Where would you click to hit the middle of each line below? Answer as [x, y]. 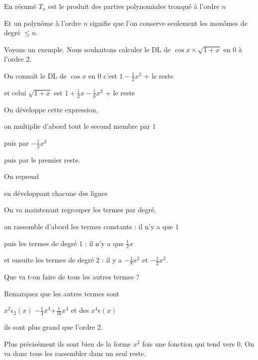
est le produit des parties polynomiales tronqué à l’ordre [134, 6]
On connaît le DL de [35, 75]
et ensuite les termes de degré [49, 260]
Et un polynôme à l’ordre [43, 23]
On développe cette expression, [51, 109]
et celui [15, 92]
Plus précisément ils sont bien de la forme [68, 343]
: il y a [112, 260]
